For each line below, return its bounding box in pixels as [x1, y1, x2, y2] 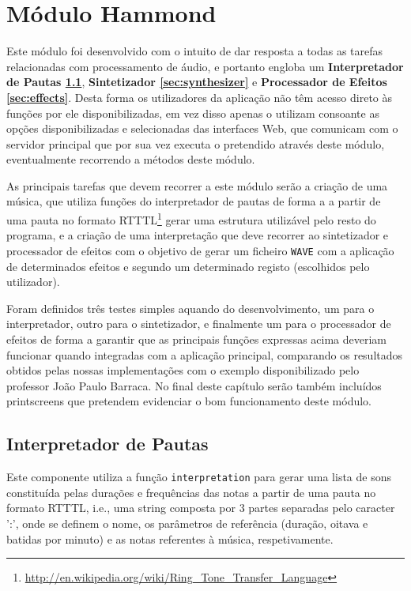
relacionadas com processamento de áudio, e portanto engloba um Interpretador [6, 58, 404, 74]
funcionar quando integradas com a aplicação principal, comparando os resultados [6, 346, 403, 363]
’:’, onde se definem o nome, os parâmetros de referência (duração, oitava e [6, 514, 368, 531]
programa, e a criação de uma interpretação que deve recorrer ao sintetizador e [6, 227, 389, 243]
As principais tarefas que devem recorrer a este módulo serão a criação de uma [6, 177, 388, 194]
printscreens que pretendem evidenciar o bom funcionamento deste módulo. [6, 393, 371, 409]
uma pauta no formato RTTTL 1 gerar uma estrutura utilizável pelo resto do [6, 209, 376, 228]
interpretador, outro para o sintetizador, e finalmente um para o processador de [6, 315, 391, 332]
